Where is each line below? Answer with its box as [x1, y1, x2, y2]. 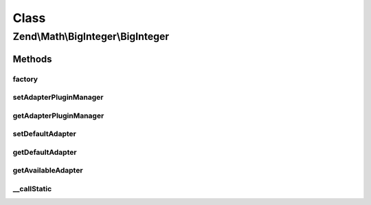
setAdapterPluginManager [12, 93, 104, 102]
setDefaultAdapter [12, 129, 77, 139]
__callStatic [12, 184, 52, 193]
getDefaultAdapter [12, 147, 77, 157]
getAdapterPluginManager [12, 111, 104, 120]
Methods [12, 53, 52, 65]
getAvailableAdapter [12, 166, 83, 175]
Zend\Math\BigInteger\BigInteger [12, 30, 170, 43]
